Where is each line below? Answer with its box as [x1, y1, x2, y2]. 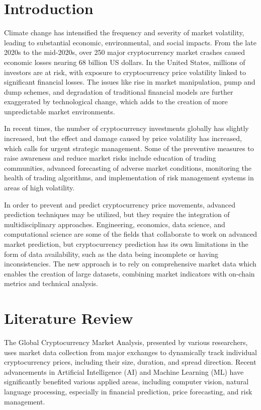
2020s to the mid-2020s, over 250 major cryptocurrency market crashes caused [4, 47, 245, 57]
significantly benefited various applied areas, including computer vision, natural [4, 376, 249, 387]
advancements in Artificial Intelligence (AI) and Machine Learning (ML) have [4, 366, 244, 377]
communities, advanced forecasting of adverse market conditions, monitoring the [4, 162, 252, 173]
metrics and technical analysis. [4, 278, 98, 289]
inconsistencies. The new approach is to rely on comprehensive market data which [4, 258, 256, 269]
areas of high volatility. [4, 182, 75, 193]
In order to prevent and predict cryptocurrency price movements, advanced [4, 199, 236, 210]
